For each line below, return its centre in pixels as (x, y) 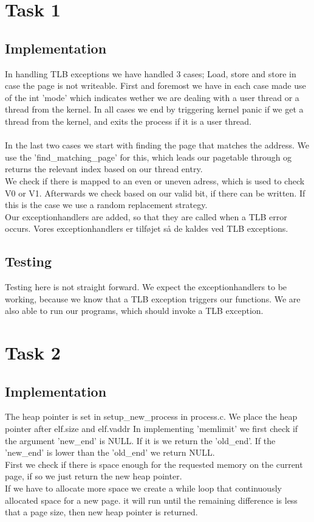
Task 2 (33, 353)
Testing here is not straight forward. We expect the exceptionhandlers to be (146, 287)
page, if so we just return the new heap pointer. (94, 476)
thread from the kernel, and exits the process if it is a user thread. (128, 121)
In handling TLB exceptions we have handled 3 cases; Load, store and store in (151, 73)
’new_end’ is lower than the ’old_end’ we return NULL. (110, 452)
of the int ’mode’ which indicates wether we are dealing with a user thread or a (152, 97)
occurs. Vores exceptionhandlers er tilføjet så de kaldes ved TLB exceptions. (147, 228)
